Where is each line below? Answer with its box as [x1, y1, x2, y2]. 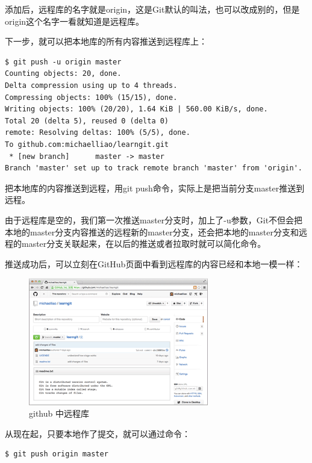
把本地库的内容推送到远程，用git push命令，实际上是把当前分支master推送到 [5, 181, 305, 194]
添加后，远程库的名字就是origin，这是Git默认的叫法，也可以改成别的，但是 [5, 3, 300, 15]
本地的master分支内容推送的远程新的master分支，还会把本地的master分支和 [5, 225, 299, 238]
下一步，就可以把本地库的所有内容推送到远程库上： [5, 35, 207, 48]
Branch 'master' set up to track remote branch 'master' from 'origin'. [5, 164, 302, 173]
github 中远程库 [29, 407, 89, 420]
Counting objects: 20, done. [5, 69, 122, 78]
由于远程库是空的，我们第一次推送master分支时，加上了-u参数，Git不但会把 [5, 213, 303, 226]
